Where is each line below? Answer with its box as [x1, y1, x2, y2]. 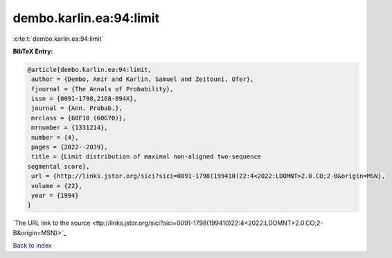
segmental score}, [27, 163, 90, 170]
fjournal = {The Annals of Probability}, [31, 85, 174, 93]
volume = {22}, [31, 182, 83, 190]
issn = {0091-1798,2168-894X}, [31, 95, 138, 103]
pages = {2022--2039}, [31, 143, 109, 151]
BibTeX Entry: [12, 47, 53, 55]
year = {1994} [31, 192, 79, 199]
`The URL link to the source [12, 219, 91, 228]
